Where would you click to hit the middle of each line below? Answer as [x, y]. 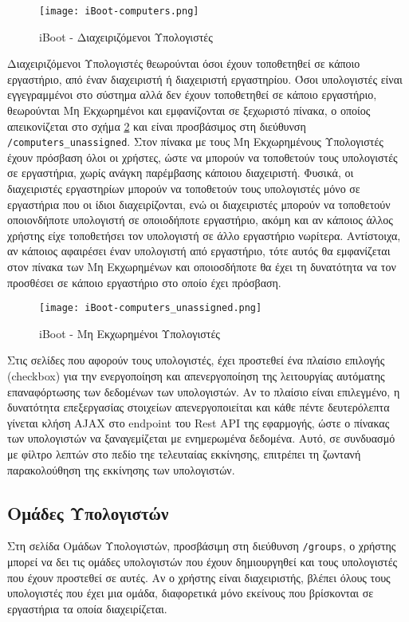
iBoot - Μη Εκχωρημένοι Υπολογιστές [130, 333]
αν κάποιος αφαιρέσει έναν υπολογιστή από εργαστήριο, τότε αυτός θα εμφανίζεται [199, 251]
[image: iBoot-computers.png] [119, 11]
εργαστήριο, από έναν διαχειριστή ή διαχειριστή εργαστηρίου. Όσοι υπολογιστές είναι [205, 79]
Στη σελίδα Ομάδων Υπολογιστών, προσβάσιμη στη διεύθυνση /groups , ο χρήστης [202, 546]
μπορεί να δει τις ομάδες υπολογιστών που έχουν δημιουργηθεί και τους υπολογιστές [203, 562]
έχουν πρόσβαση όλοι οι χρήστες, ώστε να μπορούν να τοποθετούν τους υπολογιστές [203, 157]
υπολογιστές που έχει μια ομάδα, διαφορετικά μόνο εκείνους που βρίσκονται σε [191, 593]
